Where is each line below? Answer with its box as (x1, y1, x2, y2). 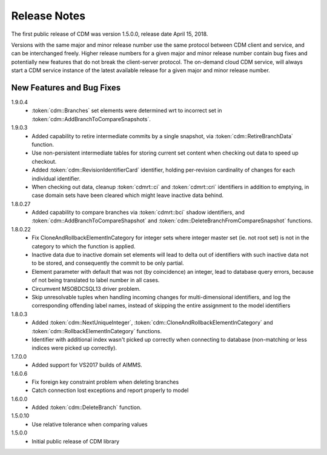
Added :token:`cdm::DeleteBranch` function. (31, 404, 142, 411)
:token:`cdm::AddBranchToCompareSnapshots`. (31, 115, 151, 122)
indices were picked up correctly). (31, 344, 117, 351)
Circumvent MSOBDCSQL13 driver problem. (31, 285, 141, 292)
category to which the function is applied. (31, 242, 136, 250)
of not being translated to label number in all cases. (31, 276, 160, 284)
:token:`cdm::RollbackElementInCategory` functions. (31, 327, 162, 334)
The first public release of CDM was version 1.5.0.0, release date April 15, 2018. (11, 30, 208, 38)
